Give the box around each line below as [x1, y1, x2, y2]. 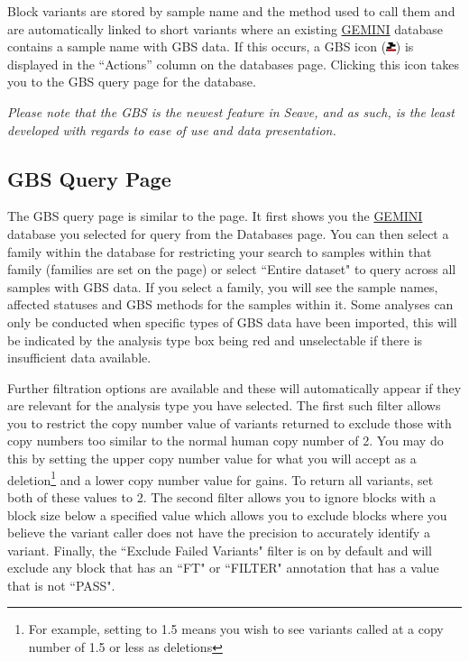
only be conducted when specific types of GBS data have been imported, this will [7, 312, 457, 331]
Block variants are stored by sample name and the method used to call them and [7, 2, 455, 20]
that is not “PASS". [7, 575, 115, 594]
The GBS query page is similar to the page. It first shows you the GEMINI [7, 207, 423, 225]
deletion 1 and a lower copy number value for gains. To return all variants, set [7, 467, 434, 489]
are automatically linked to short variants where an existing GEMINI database [7, 19, 444, 38]
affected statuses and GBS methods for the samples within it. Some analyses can [7, 295, 454, 314]
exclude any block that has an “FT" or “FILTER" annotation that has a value [7, 558, 439, 577]
